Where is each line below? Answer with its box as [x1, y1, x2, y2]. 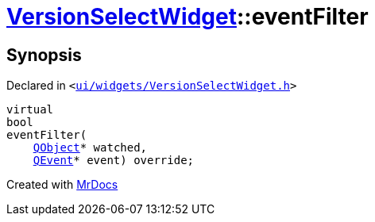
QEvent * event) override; [33, 154, 195, 167]
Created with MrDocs [6, 178, 118, 192]
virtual [6, 103, 54, 117]
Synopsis [6, 44, 82, 65]
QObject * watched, [33, 141, 148, 155]
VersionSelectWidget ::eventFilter [6, 3, 369, 30]
